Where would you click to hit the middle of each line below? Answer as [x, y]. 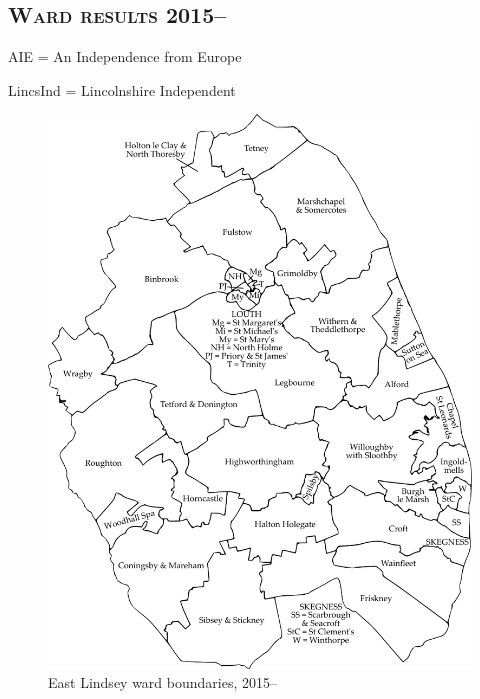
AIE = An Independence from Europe [125, 56]
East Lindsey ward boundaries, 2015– [162, 682]
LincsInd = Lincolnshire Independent [122, 89]
